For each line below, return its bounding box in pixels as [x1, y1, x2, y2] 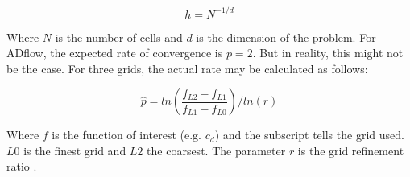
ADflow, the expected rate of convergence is [6, 44, 223, 61]
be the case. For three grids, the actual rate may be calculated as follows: [6, 60, 368, 76]
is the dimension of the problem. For [196, 28, 376, 45]
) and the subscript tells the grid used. [214, 126, 404, 143]
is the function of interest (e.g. [52, 126, 201, 143]
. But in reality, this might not [252, 44, 404, 61]
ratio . [6, 158, 37, 175]
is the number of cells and [55, 28, 183, 45]
